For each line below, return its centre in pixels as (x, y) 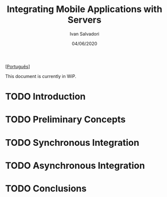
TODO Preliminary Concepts (65, 120)
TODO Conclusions (46, 188)
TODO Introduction (46, 97)
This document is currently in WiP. (41, 76)
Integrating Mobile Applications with (85, 9)
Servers (85, 20)
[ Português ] (18, 66)
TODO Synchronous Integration (72, 142)
